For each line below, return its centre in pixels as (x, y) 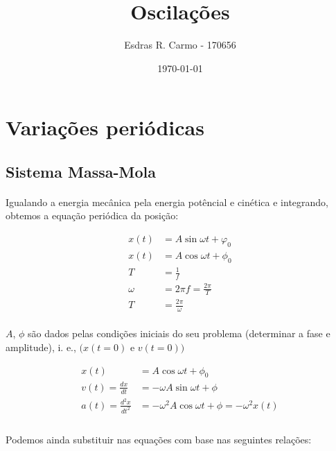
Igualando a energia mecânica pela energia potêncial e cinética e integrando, (167, 202)
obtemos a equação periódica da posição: (92, 215)
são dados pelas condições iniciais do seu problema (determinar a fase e (179, 333)
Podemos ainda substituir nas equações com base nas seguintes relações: (159, 440)
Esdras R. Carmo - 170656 (180, 45)
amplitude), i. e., (41, 347)
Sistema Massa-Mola (81, 171)
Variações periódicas (105, 127)
